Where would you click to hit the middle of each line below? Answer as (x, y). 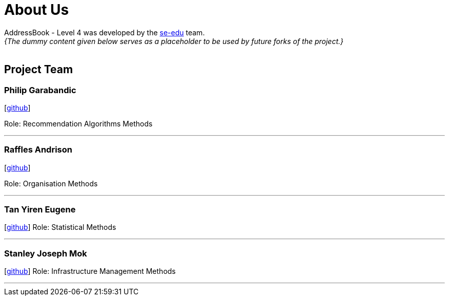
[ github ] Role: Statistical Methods (60, 227)
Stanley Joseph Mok (46, 253)
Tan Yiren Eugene (40, 210)
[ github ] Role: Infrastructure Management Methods (90, 271)
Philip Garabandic (40, 90)
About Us (37, 10)
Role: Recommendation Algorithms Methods (78, 123)
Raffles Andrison (38, 150)
